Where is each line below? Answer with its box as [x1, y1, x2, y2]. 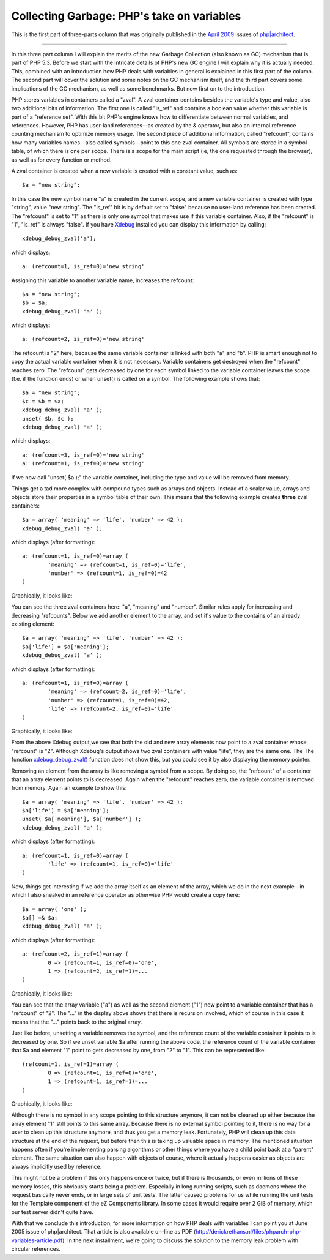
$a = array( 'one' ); [22, 906, 87, 912]
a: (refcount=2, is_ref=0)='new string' [22, 336, 145, 343]
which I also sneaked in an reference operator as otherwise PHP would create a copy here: [11, 891, 240, 899]
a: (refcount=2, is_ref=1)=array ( [22, 951, 129, 958]
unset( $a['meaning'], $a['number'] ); [22, 816, 142, 823]
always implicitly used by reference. [11, 1163, 102, 1170]
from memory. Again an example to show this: [11, 784, 127, 792]
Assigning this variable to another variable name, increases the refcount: [11, 276, 194, 284]
